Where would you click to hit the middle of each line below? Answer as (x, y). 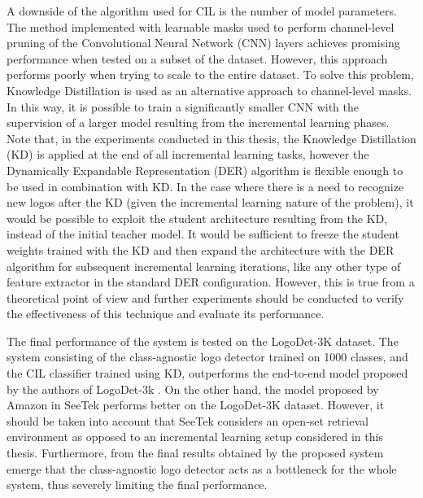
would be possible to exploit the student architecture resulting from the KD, (197, 218)
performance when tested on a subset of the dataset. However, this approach (197, 58)
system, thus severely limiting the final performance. (137, 485)
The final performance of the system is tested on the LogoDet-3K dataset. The (203, 341)
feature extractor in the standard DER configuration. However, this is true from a (211, 282)
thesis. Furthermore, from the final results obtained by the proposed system (195, 453)
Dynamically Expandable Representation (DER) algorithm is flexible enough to (205, 170)
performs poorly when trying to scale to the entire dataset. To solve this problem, (210, 74)
